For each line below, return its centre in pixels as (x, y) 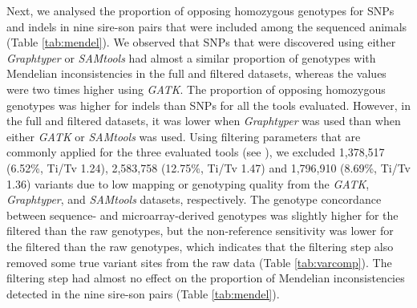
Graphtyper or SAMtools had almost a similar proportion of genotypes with (191, 57)
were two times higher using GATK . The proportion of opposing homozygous (196, 89)
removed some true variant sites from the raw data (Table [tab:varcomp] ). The (199, 262)
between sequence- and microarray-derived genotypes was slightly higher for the (202, 215)
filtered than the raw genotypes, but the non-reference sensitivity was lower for (200, 231)
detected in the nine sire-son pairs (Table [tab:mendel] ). (143, 293)
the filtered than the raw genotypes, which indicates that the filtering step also (200, 246)
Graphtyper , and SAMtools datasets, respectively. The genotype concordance (194, 199)
